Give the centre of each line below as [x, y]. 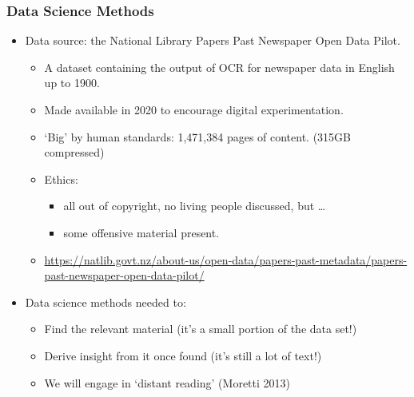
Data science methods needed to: [105, 302]
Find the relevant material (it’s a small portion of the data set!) [201, 329]
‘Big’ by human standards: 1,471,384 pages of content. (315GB [198, 136]
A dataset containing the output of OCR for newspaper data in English [219, 67]
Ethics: [61, 179]
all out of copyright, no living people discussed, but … [195, 206]
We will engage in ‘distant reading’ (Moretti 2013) [167, 382]
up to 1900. [72, 83]
